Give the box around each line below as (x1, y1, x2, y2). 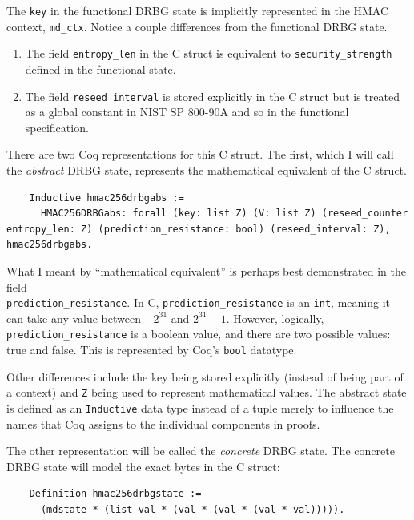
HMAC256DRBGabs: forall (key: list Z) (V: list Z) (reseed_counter (40, 208, 408, 220)
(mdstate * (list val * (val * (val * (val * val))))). (40, 504, 345, 515)
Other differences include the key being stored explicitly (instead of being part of (6, 368, 404, 385)
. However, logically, (226, 309, 324, 326)
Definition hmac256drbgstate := (29, 488, 202, 500)
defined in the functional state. (25, 60, 176, 77)
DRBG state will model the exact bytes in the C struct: (6, 458, 280, 474)
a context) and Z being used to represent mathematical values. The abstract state (6, 384, 407, 401)
